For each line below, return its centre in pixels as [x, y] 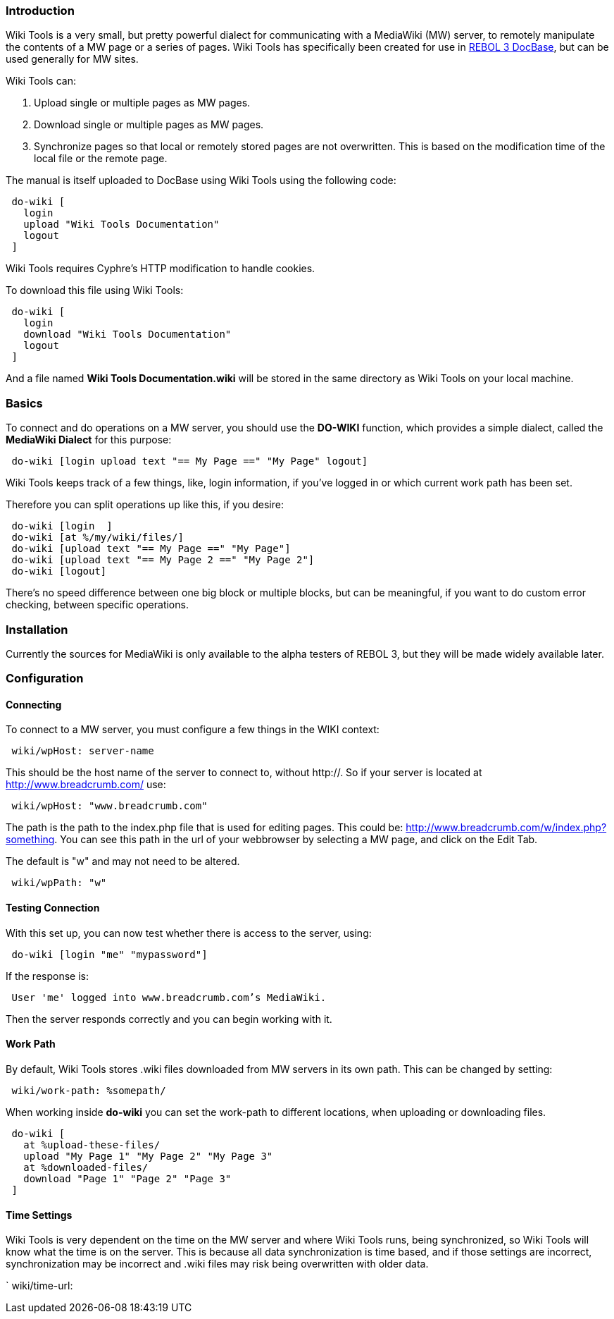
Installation [37, 629]
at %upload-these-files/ [92, 1145]
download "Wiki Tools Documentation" [127, 335]
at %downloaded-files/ [86, 1167]
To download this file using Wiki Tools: [95, 290]
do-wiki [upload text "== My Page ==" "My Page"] [151, 549]
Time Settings [39, 1215]
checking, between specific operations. [97, 605]
